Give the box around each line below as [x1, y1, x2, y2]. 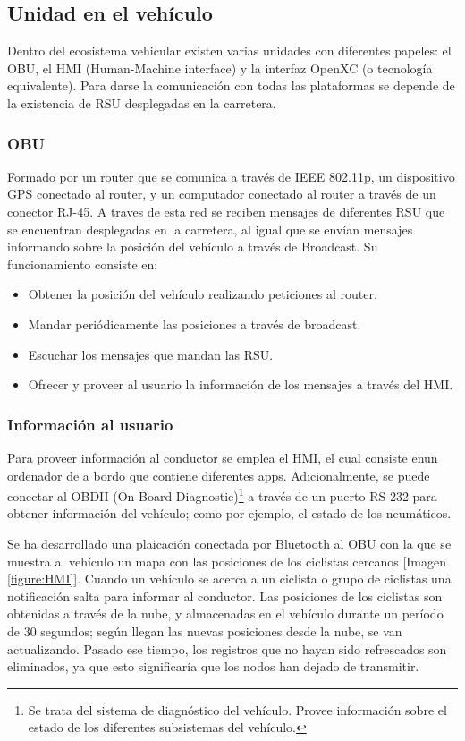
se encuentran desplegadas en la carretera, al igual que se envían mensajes [7, 219, 413, 238]
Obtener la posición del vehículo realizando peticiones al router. [28, 285, 377, 303]
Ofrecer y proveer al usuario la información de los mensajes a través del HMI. [28, 375, 453, 394]
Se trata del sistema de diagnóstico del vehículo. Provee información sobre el [28, 700, 447, 719]
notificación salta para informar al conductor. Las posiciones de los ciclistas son [7, 586, 443, 605]
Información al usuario [7, 413, 173, 435]
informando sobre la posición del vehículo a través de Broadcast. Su [7, 237, 378, 256]
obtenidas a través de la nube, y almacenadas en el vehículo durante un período [7, 604, 444, 623]
